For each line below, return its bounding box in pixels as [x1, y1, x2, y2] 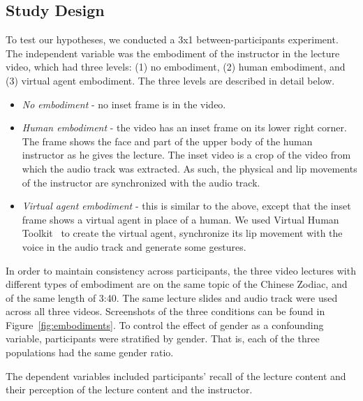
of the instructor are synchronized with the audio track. [22, 175, 260, 189]
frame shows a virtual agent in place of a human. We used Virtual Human [22, 212, 339, 226]
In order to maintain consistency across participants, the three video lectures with [6, 263, 356, 277]
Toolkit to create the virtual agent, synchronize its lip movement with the [22, 226, 343, 240]
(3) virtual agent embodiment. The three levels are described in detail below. [6, 73, 335, 87]
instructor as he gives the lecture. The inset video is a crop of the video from [22, 147, 351, 162]
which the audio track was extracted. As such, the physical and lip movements [22, 161, 357, 175]
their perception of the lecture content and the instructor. [6, 382, 253, 397]
